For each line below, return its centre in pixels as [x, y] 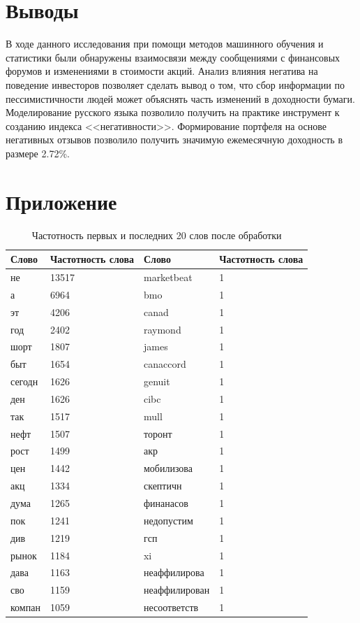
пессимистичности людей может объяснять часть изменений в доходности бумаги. [180, 98]
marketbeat [168, 277]
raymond [162, 329]
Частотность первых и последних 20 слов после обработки [157, 235]
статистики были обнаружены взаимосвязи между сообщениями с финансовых [173, 57]
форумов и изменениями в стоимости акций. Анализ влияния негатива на [162, 71]
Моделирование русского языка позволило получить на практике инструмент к [173, 112]
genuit [157, 381]
